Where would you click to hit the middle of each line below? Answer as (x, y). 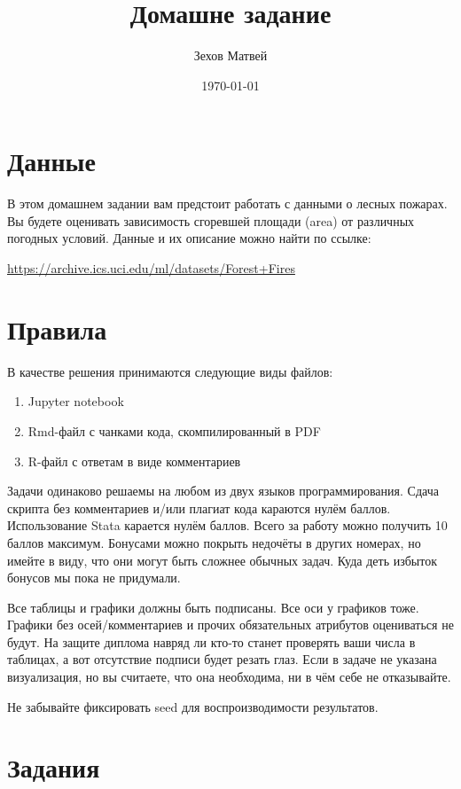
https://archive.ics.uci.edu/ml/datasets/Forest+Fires (151, 268)
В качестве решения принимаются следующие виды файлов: (170, 371)
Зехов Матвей (230, 55)
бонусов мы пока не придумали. (94, 578)
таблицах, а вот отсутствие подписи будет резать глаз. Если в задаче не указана (222, 659)
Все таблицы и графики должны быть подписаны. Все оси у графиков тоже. (213, 607)
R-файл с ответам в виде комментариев (134, 461)
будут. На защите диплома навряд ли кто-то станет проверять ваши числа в (211, 641)
